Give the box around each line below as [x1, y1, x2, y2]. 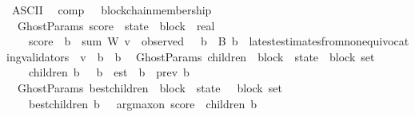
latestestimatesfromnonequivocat [249, 33, 409, 49]
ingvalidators [6, 48, 70, 64]
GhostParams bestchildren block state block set [17, 79, 282, 96]
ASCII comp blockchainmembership [11, 2, 212, 18]
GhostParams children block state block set [135, 48, 375, 64]
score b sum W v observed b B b [28, 33, 238, 49]
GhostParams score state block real [17, 17, 215, 33]
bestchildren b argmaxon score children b [28, 95, 257, 111]
